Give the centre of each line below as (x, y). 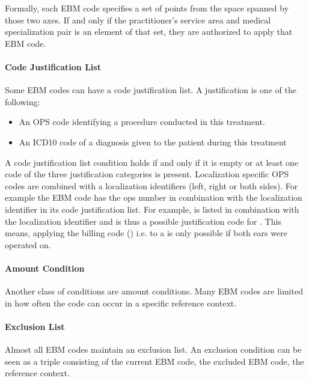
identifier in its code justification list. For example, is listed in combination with (152, 209)
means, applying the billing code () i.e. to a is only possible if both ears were (146, 233)
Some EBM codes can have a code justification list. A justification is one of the (151, 90)
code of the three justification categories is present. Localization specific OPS (147, 174)
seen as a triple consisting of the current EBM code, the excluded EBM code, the (154, 361)
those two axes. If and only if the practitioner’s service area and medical (138, 20)
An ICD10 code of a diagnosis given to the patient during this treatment (153, 142)
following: (23, 101)
